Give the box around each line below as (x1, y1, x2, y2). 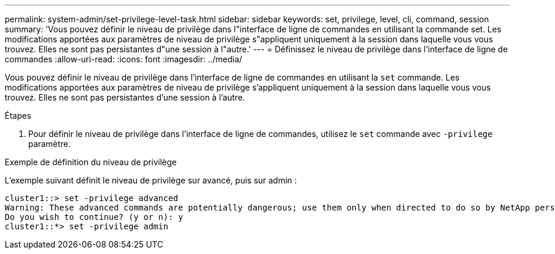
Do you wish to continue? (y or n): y (5, 212, 183, 222)
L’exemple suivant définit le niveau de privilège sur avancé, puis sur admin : (5, 175, 297, 185)
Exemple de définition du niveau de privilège (5, 157, 177, 167)
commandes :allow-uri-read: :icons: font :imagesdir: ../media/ (5, 54, 242, 64)
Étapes (5, 111, 32, 121)
